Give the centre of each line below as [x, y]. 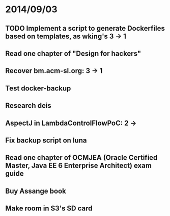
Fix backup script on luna [46, 140]
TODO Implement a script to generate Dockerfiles [85, 28]
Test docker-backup [38, 88]
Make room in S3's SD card [49, 209]
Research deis [29, 106]
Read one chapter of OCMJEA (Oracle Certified [81, 158]
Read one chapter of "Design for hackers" [73, 53]
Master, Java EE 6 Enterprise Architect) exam [78, 166]
